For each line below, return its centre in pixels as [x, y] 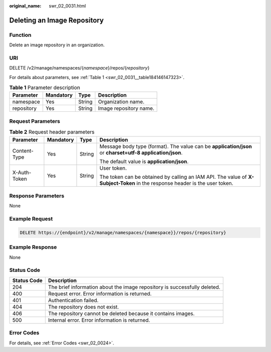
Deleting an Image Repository [56, 20]
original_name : [25, 6]
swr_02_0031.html [67, 6]
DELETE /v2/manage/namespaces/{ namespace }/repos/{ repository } [80, 68]
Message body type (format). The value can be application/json [176, 146]
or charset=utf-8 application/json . [141, 153]
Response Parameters [37, 195]
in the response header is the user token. [185, 183]
